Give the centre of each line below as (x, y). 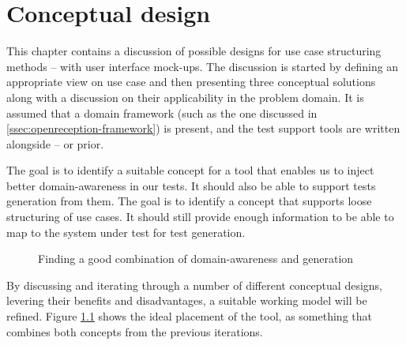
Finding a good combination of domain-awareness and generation (196, 259)
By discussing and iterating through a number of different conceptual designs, (194, 285)
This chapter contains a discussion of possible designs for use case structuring (194, 51)
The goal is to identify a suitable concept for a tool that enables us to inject (190, 170)
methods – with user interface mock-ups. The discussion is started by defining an (203, 66)
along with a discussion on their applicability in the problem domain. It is (185, 97)
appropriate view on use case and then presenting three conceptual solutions (191, 82)
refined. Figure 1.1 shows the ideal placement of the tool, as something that (189, 316)
